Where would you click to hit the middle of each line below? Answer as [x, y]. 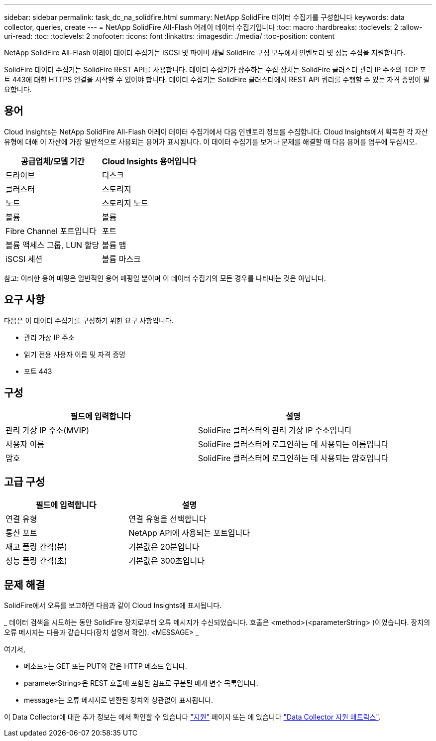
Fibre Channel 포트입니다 [51, 231]
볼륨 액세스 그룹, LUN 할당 [53, 245]
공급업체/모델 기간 [53, 161]
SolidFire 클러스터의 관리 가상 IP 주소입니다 [275, 430]
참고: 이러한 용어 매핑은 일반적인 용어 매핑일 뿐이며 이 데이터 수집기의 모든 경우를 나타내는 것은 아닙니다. [165, 278]
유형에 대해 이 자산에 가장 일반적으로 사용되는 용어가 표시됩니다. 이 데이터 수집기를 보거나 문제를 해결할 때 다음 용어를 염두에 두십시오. [211, 141]
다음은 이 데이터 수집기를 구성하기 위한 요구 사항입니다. [89, 320]
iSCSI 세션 [24, 259]
